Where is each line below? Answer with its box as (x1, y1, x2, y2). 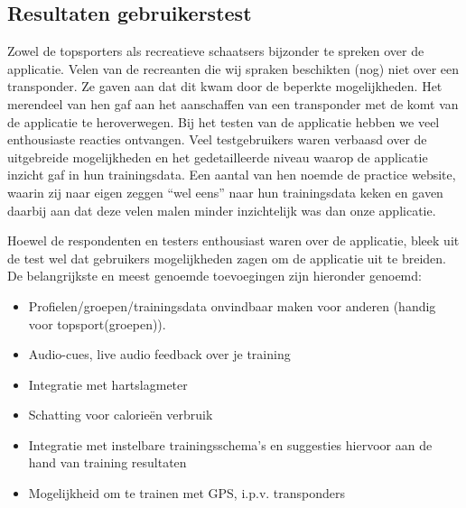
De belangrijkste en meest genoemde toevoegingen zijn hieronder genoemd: (7, 266, 422, 285)
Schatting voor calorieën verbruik (28, 405, 213, 424)
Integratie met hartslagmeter (28, 374, 188, 393)
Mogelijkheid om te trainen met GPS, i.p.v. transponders (28, 484, 346, 503)
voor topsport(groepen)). (28, 314, 166, 333)
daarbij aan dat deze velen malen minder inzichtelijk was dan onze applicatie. (7, 200, 436, 219)
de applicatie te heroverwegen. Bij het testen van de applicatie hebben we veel (7, 112, 440, 131)
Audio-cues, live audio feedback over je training (28, 345, 291, 364)
